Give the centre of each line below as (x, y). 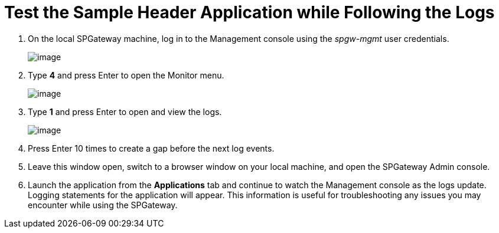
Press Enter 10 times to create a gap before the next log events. (151, 148)
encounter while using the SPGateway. (103, 205)
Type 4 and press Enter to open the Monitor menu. (126, 75)
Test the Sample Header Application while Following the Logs (249, 12)
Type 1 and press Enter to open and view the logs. (125, 111)
